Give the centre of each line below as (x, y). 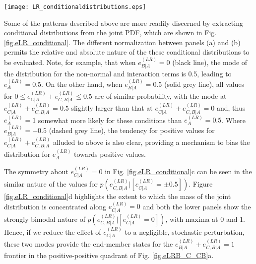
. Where (233, 120)
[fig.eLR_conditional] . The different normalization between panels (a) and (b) (122, 42)
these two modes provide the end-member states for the (89, 243)
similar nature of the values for (51, 184)
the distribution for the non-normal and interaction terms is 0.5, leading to (118, 74)
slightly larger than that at (112, 108)
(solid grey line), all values (204, 84)
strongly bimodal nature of (45, 219)
